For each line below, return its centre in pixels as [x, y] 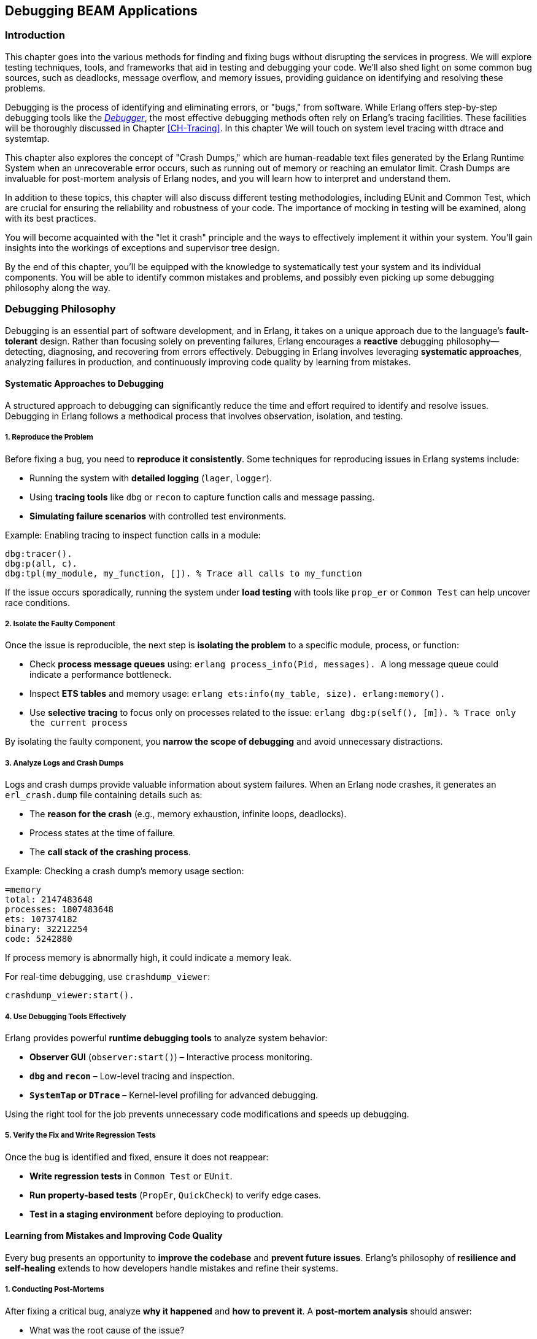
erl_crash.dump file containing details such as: [104, 795]
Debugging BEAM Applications [101, 11]
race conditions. [37, 602]
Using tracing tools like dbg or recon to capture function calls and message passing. [202, 497]
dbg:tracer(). [39, 553]
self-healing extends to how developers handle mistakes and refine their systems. [172, 1268]
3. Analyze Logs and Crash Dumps [64, 763]
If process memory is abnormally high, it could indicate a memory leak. [148, 958]
